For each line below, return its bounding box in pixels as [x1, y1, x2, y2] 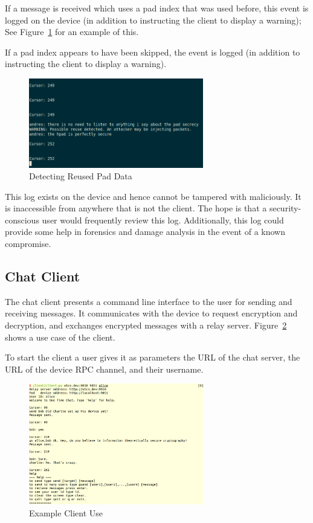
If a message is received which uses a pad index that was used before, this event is [5, 2, 309, 14]
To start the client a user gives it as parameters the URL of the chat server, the [5, 351, 300, 364]
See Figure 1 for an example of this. [5, 25, 139, 38]
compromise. [5, 237, 51, 250]
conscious [5, 213, 39, 226]
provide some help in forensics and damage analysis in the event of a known [5, 225, 286, 238]
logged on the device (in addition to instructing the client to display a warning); [5, 13, 302, 26]
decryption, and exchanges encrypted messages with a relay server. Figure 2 [5, 319, 287, 332]
